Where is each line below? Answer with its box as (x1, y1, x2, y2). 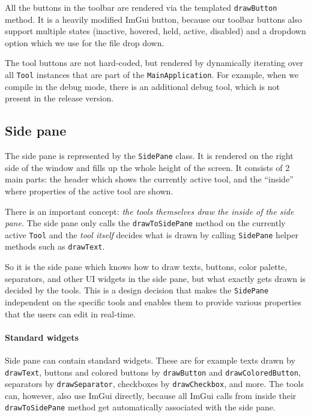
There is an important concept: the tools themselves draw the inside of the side (5, 205, 294, 217)
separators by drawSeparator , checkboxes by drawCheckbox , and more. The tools (5, 377, 304, 390)
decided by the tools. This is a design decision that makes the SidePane (5, 284, 269, 296)
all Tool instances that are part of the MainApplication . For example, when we (5, 68, 299, 81)
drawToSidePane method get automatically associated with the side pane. (5, 401, 276, 413)
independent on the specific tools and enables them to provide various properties (5, 295, 301, 308)
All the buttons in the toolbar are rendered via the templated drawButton (5, 1, 277, 13)
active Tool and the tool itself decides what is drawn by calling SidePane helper (5, 228, 298, 241)
